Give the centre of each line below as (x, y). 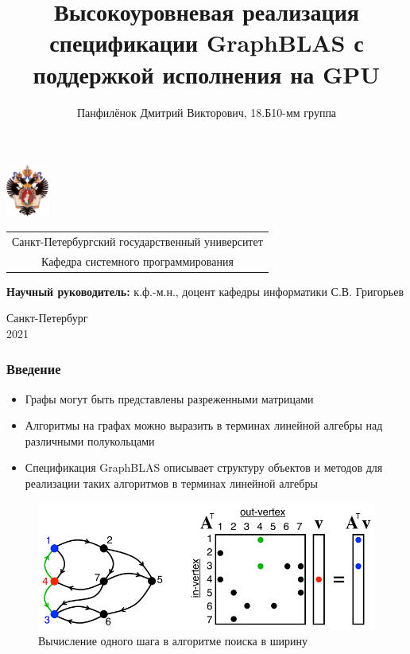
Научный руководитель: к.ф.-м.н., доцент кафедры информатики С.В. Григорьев (205, 291)
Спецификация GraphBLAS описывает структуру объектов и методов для (204, 467)
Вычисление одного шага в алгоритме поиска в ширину (173, 640)
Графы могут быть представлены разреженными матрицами (169, 398)
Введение (34, 369)
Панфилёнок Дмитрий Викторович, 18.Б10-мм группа (207, 112)
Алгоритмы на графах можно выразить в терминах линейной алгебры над (204, 425)
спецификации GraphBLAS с (207, 43)
